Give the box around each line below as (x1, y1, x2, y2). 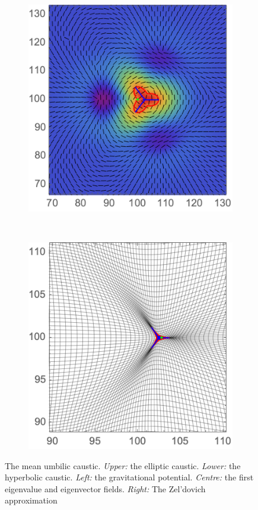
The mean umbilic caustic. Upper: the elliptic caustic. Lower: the (5, 459, 241, 471)
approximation (5, 494, 58, 506)
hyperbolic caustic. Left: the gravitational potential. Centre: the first (5, 471, 254, 483)
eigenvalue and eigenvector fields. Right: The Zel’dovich (5, 482, 206, 495)
